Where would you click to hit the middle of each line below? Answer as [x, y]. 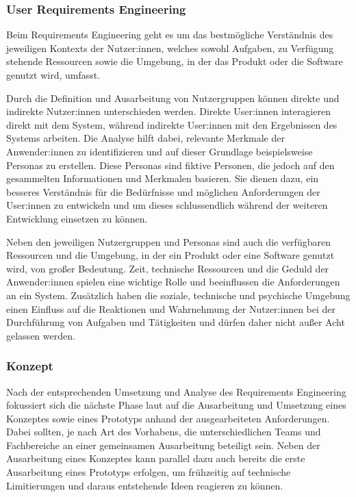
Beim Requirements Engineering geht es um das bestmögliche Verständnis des [170, 35]
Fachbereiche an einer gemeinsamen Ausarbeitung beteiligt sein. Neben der [163, 445]
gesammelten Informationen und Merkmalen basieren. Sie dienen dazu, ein [163, 178]
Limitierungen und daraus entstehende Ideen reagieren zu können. [145, 485]
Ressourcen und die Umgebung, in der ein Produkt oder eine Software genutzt [170, 255]
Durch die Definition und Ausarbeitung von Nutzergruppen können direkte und [173, 98]
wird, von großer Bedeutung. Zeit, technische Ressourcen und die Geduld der [168, 268]
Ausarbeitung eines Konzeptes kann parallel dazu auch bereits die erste [156, 458]
